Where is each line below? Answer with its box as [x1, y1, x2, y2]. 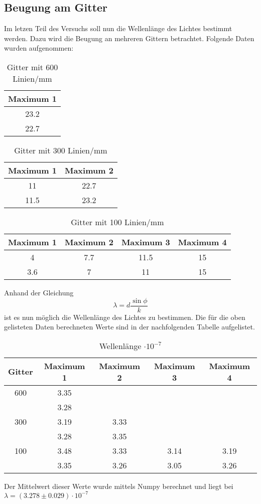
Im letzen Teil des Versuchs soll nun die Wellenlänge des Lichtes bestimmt [4, 23, 232, 34]
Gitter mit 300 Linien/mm [14, 144, 107, 156]
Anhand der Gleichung [4, 287, 74, 297]
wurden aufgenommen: [4, 43, 74, 53]
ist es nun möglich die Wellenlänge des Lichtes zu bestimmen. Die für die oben [4, 311, 245, 322]
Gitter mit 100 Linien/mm [71, 216, 164, 228]
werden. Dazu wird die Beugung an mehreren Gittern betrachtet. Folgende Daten [4, 33, 254, 43]
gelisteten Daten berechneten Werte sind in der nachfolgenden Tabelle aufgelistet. [4, 321, 255, 332]
